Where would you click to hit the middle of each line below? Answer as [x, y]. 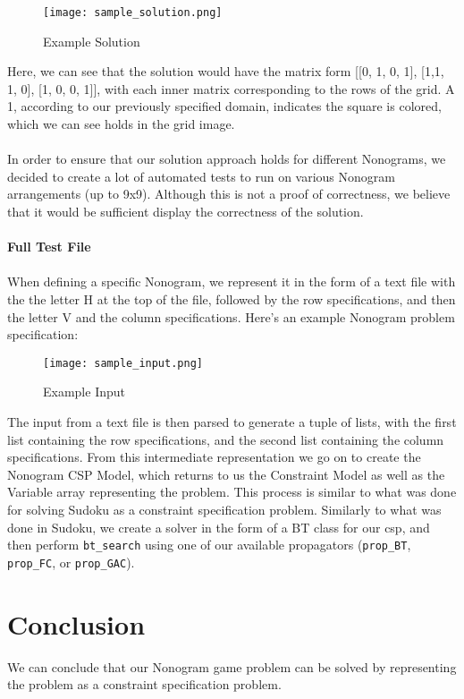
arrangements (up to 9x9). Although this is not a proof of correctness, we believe [229, 194]
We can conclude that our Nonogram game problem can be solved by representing [232, 666]
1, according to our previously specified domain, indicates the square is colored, [224, 106]
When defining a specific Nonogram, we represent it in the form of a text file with [232, 281]
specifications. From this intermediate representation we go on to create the [214, 457]
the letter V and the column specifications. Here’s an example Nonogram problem [231, 316]
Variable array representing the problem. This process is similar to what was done [232, 492]
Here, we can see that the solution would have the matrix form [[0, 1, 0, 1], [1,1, [226, 71]
